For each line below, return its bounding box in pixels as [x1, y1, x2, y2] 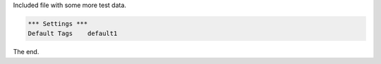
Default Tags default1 [28, 30, 118, 38]
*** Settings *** [28, 20, 88, 27]
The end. [13, 48, 40, 56]
